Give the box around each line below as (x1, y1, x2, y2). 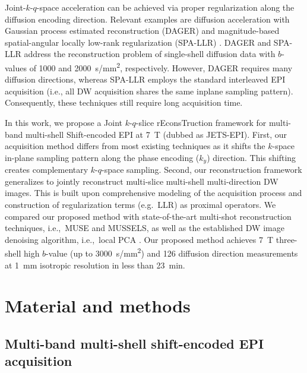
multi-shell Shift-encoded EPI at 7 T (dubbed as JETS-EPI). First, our (26, 128, 287, 140)
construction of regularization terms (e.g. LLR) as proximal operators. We (5, 198, 276, 211)
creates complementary (5, 163, 88, 176)
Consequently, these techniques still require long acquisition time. (5, 96, 243, 109)
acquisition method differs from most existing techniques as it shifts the (5, 140, 265, 152)
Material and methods (5, 293, 191, 318)
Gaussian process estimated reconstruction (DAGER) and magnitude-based (5, 24, 280, 37)
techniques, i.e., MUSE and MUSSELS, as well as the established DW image (5, 222, 284, 234)
